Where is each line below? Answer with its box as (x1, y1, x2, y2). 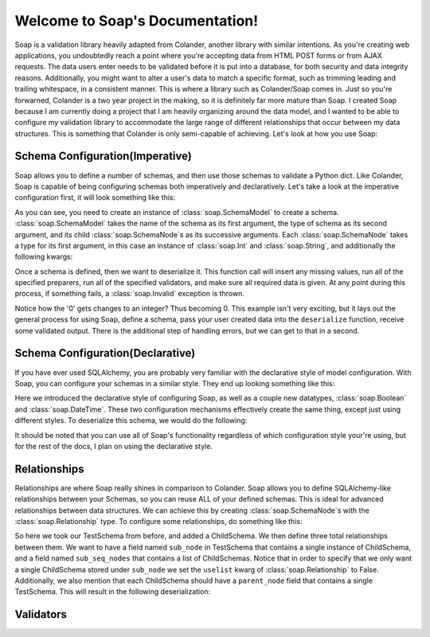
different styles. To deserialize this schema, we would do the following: (14, 416, 248, 425)
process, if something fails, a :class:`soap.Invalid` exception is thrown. (14, 289, 244, 299)
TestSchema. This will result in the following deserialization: (14, 587, 211, 596)
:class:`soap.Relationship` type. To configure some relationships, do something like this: (14, 516, 303, 526)
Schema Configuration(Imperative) (14, 150, 193, 163)
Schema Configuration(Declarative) (14, 346, 196, 360)
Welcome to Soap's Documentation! (14, 12, 259, 29)
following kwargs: (14, 252, 73, 262)
